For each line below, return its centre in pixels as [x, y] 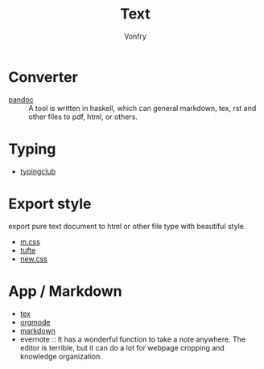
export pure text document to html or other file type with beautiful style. [127, 226]
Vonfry [135, 36]
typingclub [38, 171]
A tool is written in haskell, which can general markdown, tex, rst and [142, 108]
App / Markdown [65, 291]
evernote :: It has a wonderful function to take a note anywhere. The [133, 339]
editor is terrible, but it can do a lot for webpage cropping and [122, 347]
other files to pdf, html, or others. [83, 117]
